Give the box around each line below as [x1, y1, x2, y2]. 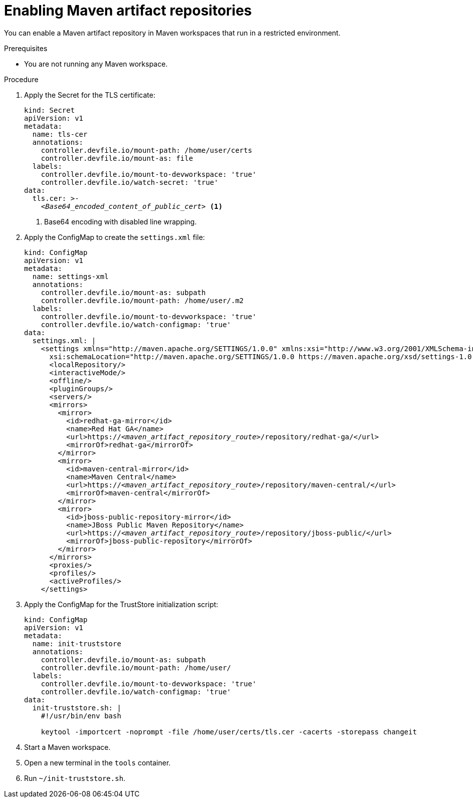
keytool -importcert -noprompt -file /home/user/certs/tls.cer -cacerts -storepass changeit [41, 727, 417, 736]
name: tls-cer [32, 130, 88, 138]
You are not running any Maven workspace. [24, 59, 168, 68]
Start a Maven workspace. [24, 742, 111, 751]
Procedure [4, 75, 39, 84]
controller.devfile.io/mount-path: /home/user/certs [41, 146, 253, 154]
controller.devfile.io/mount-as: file [41, 154, 193, 162]
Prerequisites [4, 44, 48, 53]
